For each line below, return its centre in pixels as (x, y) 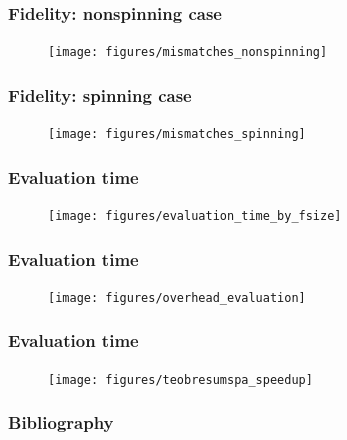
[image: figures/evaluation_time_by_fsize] (195, 215)
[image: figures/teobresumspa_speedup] (180, 379)
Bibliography (61, 422)
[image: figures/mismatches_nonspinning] (188, 52)
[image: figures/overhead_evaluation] (177, 297)
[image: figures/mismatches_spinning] (177, 134)
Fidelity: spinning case (100, 94)
